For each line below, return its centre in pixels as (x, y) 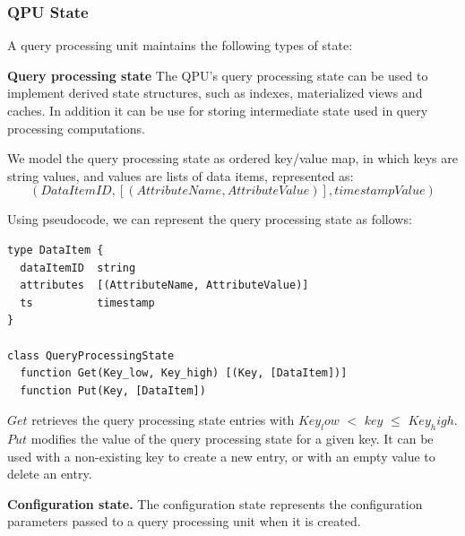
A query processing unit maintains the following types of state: (180, 45)
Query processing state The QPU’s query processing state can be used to (218, 75)
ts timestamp (87, 303)
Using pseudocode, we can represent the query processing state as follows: (210, 219)
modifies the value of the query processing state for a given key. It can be (232, 439)
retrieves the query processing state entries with (163, 420)
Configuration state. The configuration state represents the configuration (215, 503)
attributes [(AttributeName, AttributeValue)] (164, 285)
